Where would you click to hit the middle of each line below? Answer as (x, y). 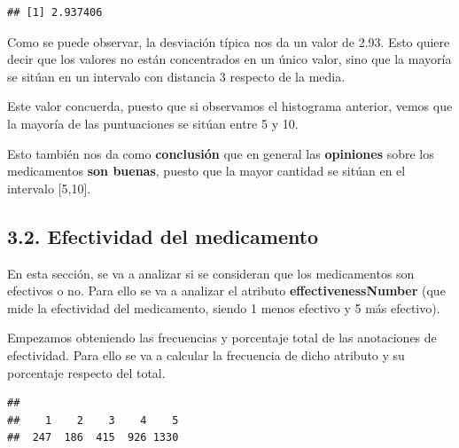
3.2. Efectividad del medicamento (163, 236)
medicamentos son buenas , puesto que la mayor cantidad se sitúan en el (206, 171)
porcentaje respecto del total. (86, 372)
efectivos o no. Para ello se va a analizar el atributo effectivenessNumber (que (226, 291)
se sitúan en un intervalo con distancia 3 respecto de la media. (176, 76)
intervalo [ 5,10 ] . (49, 188)
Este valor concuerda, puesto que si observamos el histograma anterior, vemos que (230, 106)
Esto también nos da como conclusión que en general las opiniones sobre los (221, 153)
